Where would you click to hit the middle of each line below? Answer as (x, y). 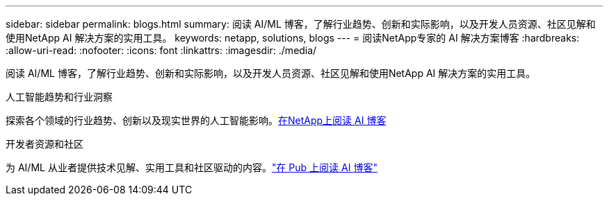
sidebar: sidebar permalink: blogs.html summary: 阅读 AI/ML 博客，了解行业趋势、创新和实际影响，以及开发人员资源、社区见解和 (301, 24)
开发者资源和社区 (44, 144)
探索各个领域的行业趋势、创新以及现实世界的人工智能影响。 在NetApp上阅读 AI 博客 (196, 120)
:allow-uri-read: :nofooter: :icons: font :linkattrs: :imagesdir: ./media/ (161, 50)
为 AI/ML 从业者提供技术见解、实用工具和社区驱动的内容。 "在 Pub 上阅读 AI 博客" (192, 167)
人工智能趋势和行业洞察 (59, 97)
